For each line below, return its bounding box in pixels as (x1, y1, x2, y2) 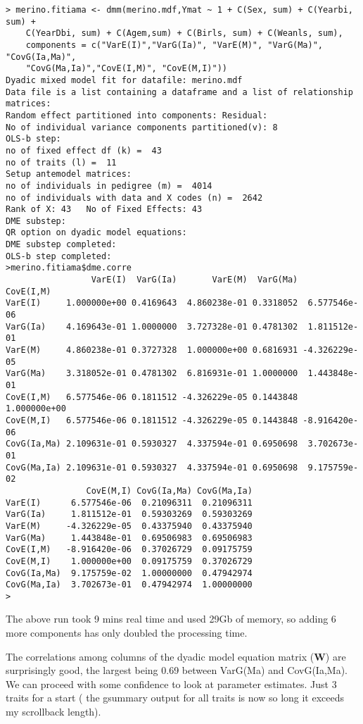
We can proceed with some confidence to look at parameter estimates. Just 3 (6, 676, 337, 691)
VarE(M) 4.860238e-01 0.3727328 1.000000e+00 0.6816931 (6, 345, 298, 356)
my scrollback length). (6, 704, 101, 719)
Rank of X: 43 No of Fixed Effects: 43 (6, 204, 203, 215)
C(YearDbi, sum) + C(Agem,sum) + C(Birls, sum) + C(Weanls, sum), (25, 28, 343, 39)
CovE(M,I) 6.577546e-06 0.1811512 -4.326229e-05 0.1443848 (6, 415, 298, 425)
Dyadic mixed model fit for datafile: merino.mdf (6, 75, 243, 85)
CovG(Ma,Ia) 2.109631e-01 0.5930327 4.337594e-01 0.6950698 (6, 462, 298, 473)
